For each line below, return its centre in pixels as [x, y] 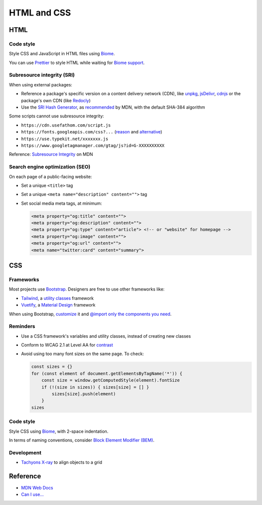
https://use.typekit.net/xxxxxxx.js [65, 139]
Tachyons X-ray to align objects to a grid [62, 462]
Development [25, 453]
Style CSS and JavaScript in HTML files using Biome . [62, 54]
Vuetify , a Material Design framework [58, 305]
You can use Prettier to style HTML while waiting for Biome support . [77, 63]
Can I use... [32, 494]
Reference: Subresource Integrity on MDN [51, 154]
